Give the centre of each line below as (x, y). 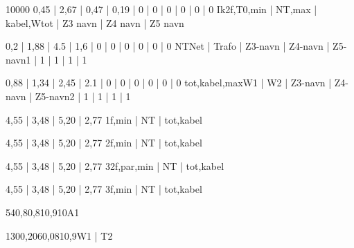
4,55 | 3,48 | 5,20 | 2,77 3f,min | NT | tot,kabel (104, 189)
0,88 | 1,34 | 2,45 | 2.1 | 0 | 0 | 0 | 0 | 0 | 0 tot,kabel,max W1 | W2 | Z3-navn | (169, 83)
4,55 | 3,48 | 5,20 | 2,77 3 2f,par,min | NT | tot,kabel (115, 165)
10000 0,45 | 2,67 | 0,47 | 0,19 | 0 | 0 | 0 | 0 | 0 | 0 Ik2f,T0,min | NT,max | (161, 9)
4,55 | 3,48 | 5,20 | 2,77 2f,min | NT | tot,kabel (104, 143)
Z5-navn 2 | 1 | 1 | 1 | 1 (83, 96)
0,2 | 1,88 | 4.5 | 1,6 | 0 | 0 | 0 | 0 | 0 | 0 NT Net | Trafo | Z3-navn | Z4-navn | (168, 46)
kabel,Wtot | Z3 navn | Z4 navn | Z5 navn (95, 22)
